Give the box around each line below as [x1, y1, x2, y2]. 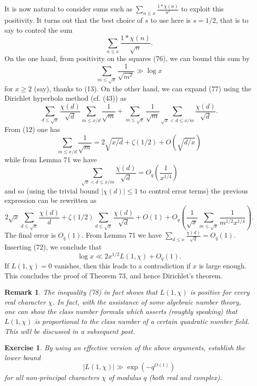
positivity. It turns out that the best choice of [4, 15, 143, 25]
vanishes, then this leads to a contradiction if [54, 260, 191, 271]
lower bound [4, 352, 41, 362]
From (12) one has [4, 124, 60, 134]
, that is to [215, 15, 249, 25]
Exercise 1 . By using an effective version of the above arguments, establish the [4, 342, 245, 353]
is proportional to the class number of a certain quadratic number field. [35, 316, 250, 326]
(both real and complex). [149, 372, 222, 383]
